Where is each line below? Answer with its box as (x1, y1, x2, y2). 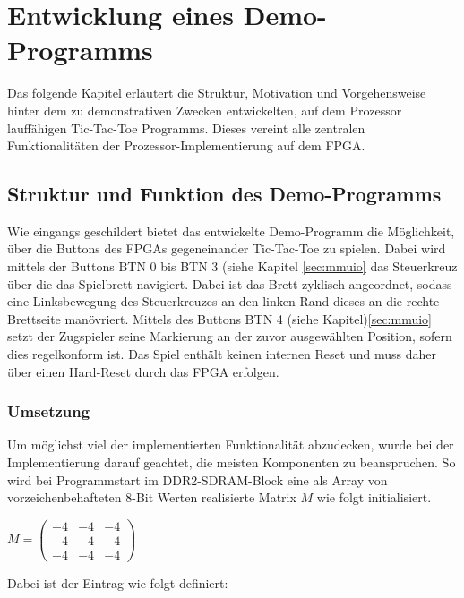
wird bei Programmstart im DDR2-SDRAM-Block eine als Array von (7, 470, 388, 489)
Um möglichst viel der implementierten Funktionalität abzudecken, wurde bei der (7, 435, 454, 454)
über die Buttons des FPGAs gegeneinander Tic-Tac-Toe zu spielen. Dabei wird (7, 239, 446, 258)
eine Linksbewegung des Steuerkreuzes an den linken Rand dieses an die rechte (7, 292, 440, 311)
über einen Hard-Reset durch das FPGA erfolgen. (7, 362, 279, 380)
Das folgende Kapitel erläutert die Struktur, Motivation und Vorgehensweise (7, 83, 426, 102)
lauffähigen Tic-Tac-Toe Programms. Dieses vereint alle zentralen (7, 118, 365, 137)
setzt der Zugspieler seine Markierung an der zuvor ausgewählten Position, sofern (7, 327, 452, 346)
